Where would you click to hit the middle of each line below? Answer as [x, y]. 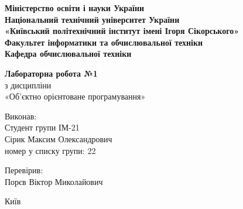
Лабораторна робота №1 [51, 73]
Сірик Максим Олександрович [59, 138]
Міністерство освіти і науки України [75, 8]
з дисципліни [28, 85]
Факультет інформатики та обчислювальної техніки [104, 42]
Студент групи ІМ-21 [42, 127]
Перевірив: [24, 170]
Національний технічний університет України [92, 19]
